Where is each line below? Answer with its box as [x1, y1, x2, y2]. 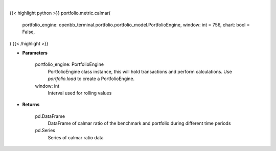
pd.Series [35, 128, 56, 134]
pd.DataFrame [35, 113, 65, 119]
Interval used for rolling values [48, 90, 112, 96]
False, [22, 29, 35, 35]
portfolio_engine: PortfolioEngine [35, 61, 104, 67]
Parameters [22, 49, 48, 56]
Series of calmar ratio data [48, 134, 104, 140]
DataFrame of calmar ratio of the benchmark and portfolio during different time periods [48, 120, 231, 127]
